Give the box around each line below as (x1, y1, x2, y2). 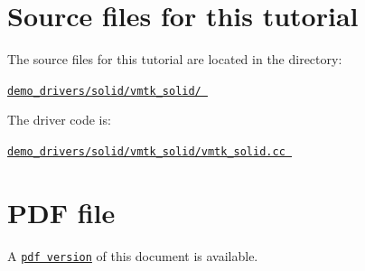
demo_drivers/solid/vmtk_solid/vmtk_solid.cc (7, 145, 285, 158)
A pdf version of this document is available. (7, 246, 258, 265)
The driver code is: (7, 110, 111, 129)
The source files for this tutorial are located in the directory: (7, 50, 342, 69)
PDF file (7, 193, 116, 230)
